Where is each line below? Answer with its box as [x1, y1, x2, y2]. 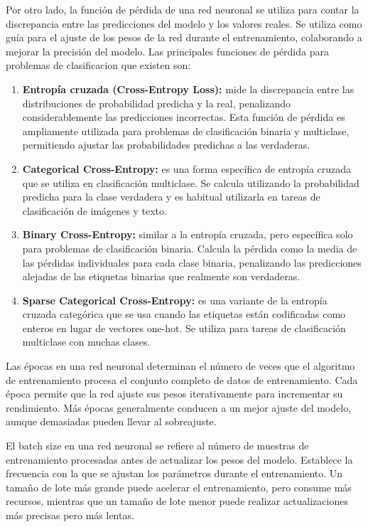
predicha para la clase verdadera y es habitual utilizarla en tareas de [22, 189, 320, 204]
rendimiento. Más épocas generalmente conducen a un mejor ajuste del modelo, [6, 400, 352, 415]
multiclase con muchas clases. [22, 334, 151, 349]
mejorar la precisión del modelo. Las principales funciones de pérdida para [6, 43, 329, 58]
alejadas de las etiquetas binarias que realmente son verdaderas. [22, 269, 301, 284]
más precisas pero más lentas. [6, 508, 134, 522]
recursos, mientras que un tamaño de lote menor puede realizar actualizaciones [6, 494, 348, 509]
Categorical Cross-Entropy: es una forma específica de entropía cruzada [22, 161, 352, 176]
